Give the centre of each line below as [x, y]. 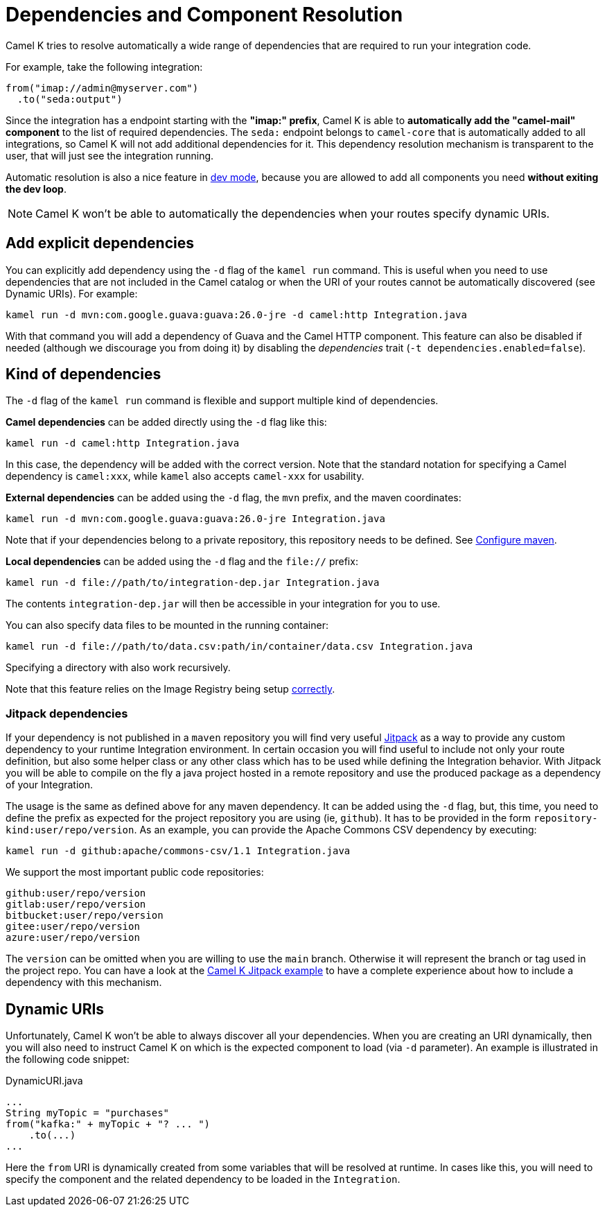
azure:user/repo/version [73, 938]
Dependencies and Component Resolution [204, 15]
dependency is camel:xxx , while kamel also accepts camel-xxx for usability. [185, 476]
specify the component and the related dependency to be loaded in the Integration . [203, 1179]
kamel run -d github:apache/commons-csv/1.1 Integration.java [178, 851]
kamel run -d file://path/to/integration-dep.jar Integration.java [193, 583]
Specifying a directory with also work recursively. [118, 668]
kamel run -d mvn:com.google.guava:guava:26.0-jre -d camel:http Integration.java [236, 314]
